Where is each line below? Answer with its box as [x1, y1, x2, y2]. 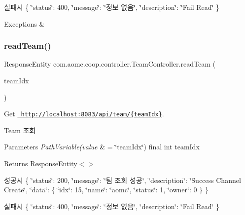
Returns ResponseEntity [4, 158, 77, 169]
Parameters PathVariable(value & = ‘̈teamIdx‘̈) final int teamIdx [4, 142, 200, 152]
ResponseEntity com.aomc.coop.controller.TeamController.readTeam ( [4, 59, 215, 69]
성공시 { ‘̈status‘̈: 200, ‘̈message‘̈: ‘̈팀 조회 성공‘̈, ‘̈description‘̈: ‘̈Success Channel [4, 175, 241, 185]
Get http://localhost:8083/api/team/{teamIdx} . [4, 108, 164, 119]
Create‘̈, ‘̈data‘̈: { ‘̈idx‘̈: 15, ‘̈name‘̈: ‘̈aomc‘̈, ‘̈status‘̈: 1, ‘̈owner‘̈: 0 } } [4, 184, 209, 195]
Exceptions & [4, 18, 45, 29]
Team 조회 [4, 125, 36, 135]
